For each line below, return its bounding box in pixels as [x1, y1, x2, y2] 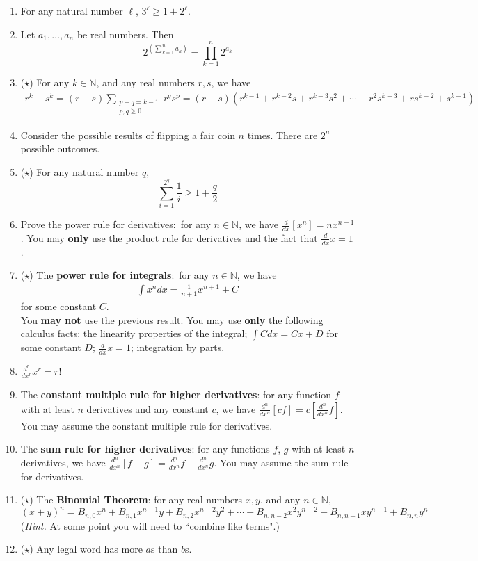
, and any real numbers [96, 75, 195, 90]
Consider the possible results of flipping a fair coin [20, 127, 235, 142]
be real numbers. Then [77, 26, 174, 41]
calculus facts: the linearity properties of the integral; [20, 326, 248, 341]
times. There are [247, 127, 318, 142]
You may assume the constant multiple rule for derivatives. [20, 418, 273, 432]
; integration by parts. [130, 340, 225, 355]
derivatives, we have [20, 455, 106, 469]
